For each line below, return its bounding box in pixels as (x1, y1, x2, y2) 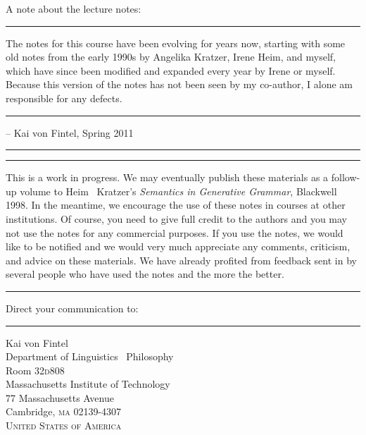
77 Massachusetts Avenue (6, 390, 114, 405)
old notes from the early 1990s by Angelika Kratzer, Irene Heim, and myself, (6, 49, 336, 64)
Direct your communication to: (6, 300, 139, 315)
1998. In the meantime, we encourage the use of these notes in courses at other (6, 197, 346, 212)
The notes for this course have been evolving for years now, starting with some (6, 35, 346, 50)
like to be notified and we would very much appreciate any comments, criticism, (6, 239, 351, 254)
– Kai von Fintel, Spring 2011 (6, 125, 134, 140)
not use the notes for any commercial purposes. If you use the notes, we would (6, 225, 343, 240)
